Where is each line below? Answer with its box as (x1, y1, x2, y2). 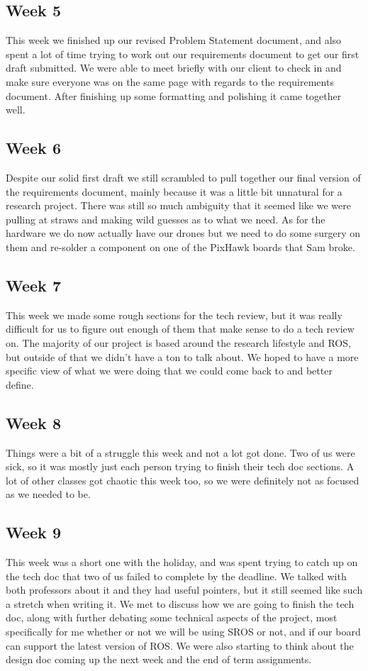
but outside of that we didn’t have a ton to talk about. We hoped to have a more (6, 349, 359, 364)
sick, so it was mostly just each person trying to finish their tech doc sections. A (6, 459, 355, 474)
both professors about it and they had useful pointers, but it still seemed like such (6, 582, 363, 597)
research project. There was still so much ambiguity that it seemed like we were (6, 198, 351, 213)
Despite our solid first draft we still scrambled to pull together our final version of (6, 170, 361, 184)
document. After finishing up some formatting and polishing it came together (6, 88, 342, 103)
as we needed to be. (6, 487, 91, 501)
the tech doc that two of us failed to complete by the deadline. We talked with (6, 568, 347, 583)
